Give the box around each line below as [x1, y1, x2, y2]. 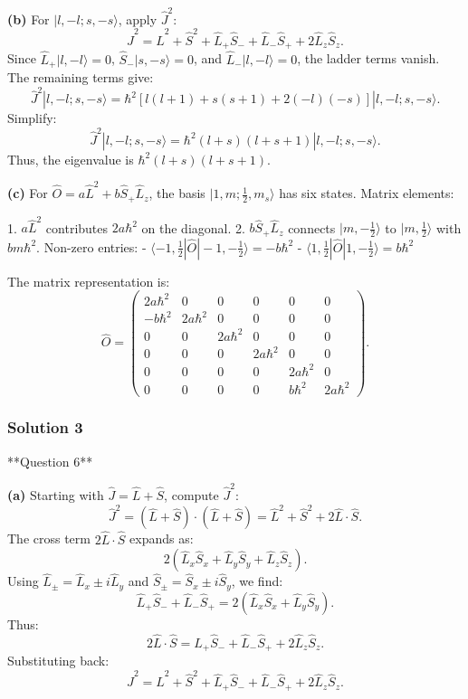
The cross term [7, 529, 91, 548]
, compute [164, 486, 219, 505]
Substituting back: [7, 651, 110, 670]
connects [288, 218, 336, 237]
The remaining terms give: [7, 68, 154, 87]
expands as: [129, 529, 194, 548]
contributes [45, 218, 109, 237]
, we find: [231, 571, 283, 590]
